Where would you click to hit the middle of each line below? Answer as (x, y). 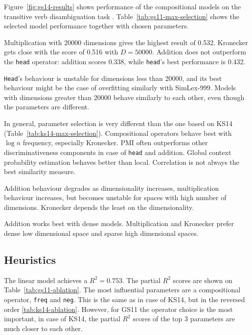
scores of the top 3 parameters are (184, 319)
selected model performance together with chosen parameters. (96, 26)
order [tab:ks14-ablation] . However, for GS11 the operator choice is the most (118, 309)
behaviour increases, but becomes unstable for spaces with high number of (115, 197)
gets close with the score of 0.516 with (61, 52)
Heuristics (30, 260)
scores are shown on (203, 280)
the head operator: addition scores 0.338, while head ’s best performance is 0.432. (125, 61)
